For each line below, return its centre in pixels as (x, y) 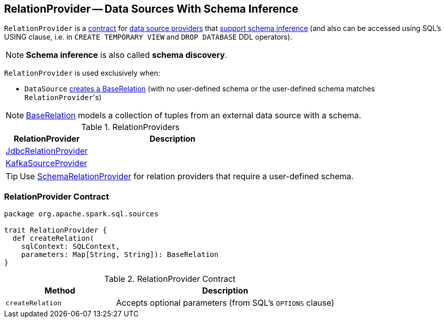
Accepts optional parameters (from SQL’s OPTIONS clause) (225, 303)
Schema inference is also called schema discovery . (127, 55)
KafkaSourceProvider (47, 163)
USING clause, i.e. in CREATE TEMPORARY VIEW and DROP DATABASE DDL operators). (148, 37)
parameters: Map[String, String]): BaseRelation (120, 255)
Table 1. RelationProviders (130, 127)
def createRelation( (53, 238)
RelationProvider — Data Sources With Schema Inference (151, 9)
